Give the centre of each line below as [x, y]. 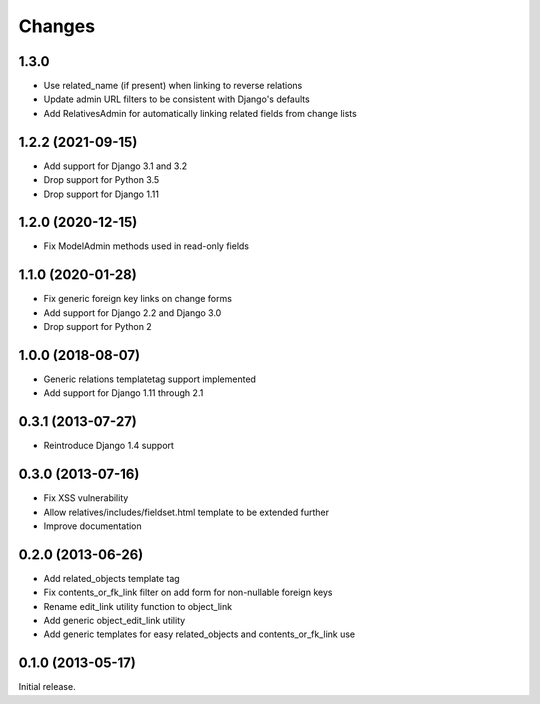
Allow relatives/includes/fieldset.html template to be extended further [186, 512]
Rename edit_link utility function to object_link [138, 606]
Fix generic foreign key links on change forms [137, 299]
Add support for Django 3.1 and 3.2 [115, 166]
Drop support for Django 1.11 [101, 194]
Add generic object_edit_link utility [114, 621]
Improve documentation [92, 526]
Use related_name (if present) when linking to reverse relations [173, 86]
